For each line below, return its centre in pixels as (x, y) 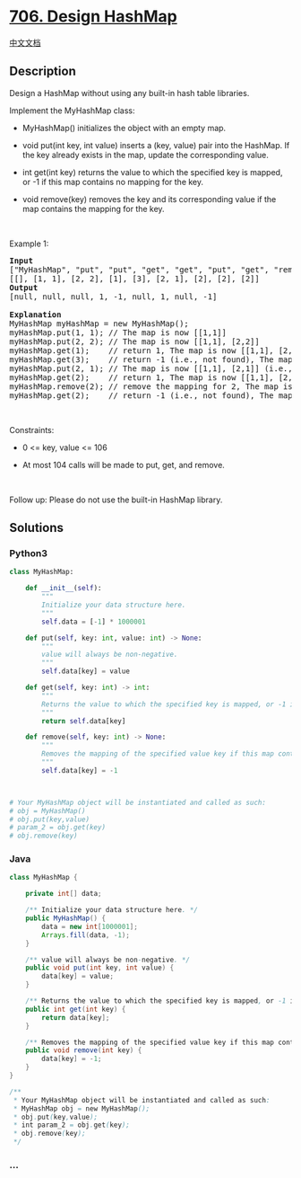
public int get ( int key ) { (76, 1009)
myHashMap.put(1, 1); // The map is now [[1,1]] (118, 332)
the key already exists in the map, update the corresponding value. (145, 155)
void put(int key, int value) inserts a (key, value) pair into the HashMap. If (156, 145)
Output (24, 288)
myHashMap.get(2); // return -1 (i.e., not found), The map (151, 395)
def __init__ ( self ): (64, 589)
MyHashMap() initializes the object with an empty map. (124, 128)
